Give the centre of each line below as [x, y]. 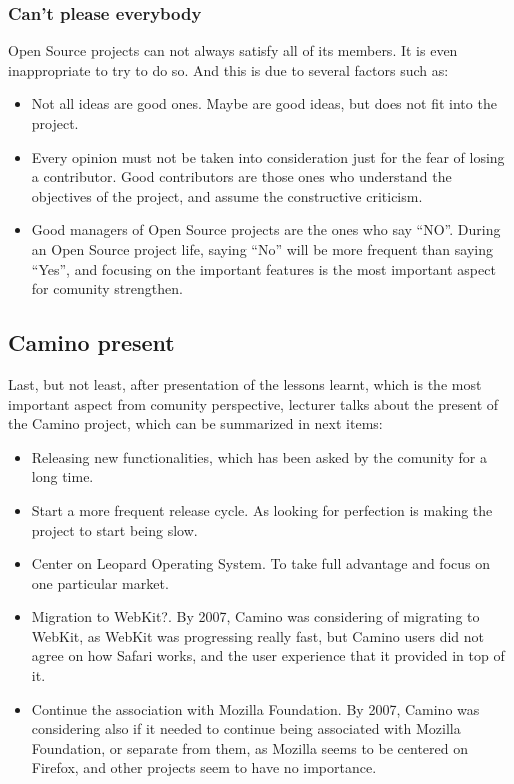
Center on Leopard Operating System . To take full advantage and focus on [261, 563]
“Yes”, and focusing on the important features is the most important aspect [263, 268]
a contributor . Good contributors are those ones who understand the [241, 176]
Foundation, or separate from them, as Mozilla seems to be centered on [249, 747]
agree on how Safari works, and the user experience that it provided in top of [268, 655]
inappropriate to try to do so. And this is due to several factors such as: [228, 69]
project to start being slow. [114, 529]
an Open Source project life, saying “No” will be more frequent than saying [262, 248]
